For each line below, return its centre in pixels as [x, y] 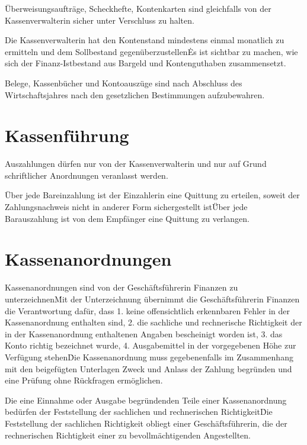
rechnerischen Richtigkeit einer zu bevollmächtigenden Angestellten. [128, 435]
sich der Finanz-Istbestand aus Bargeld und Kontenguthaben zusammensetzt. [145, 63]
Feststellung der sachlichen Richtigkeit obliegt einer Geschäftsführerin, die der [146, 423]
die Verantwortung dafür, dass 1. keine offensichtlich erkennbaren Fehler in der [147, 310]
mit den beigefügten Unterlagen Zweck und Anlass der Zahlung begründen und [148, 368]
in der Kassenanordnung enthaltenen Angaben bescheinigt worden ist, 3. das [144, 333]
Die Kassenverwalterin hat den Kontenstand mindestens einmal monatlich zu [145, 40]
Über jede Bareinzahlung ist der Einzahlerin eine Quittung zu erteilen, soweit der [152, 195]
